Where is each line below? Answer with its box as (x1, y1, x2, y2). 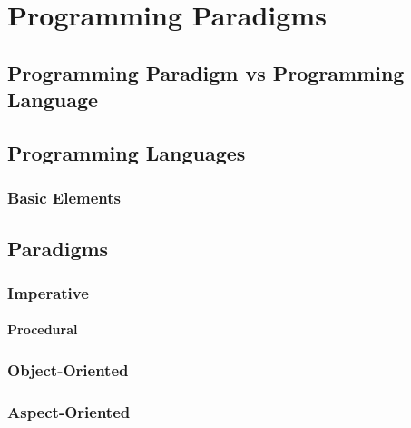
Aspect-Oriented (7, 400, 131, 423)
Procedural (7, 320, 78, 339)
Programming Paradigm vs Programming (7, 58, 405, 86)
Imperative (7, 281, 89, 304)
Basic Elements (7, 186, 121, 209)
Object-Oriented (7, 358, 129, 381)
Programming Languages (7, 138, 246, 166)
